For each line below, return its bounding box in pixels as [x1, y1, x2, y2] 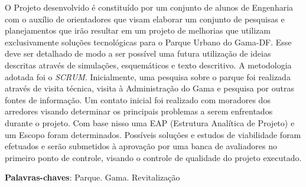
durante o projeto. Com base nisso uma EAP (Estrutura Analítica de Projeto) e [5, 116, 295, 129]
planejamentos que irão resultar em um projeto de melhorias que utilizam [5, 24, 271, 37]
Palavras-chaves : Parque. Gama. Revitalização [5, 171, 180, 183]
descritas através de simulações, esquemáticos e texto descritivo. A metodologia [5, 58, 292, 71]
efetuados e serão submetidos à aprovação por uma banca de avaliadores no [5, 140, 277, 152]
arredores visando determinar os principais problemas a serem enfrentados [5, 105, 273, 117]
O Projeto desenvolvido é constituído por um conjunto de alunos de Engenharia [5, 1, 294, 13]
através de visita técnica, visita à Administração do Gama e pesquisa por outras [5, 82, 294, 94]
